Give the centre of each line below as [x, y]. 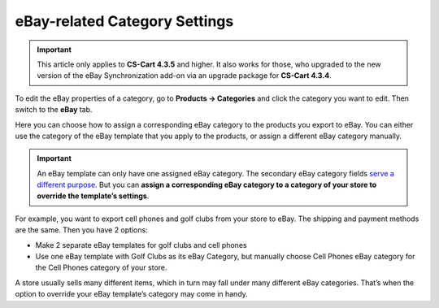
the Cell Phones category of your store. [101, 267]
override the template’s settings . [93, 196]
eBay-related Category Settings [124, 21]
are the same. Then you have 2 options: [81, 230]
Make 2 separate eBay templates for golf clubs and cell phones [141, 245]
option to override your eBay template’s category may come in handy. [131, 294]
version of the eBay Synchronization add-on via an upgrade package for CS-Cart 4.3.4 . [185, 76]
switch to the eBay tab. [54, 110]
